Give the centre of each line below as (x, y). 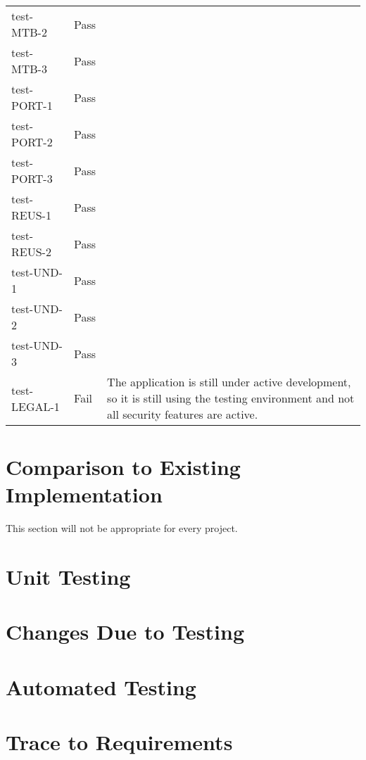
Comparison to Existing (123, 467)
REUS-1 (31, 215)
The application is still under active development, (229, 382)
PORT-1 (32, 105)
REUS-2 (31, 252)
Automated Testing (101, 686)
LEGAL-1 (36, 406)
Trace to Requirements (119, 742)
